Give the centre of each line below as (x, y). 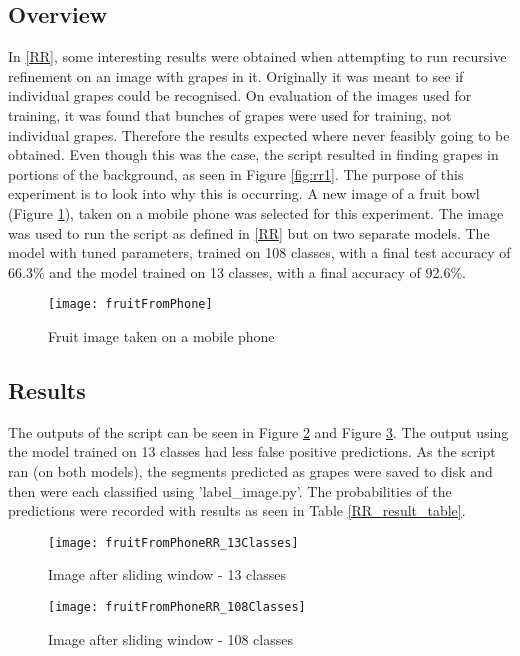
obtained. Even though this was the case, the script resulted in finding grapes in (253, 154)
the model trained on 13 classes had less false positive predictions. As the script (252, 451)
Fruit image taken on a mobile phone (161, 335)
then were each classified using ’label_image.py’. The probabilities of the (230, 490)
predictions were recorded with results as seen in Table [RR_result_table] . (237, 510)
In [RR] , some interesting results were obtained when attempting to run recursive (257, 56)
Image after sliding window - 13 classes (167, 574)
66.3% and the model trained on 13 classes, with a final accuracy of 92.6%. (237, 271)
